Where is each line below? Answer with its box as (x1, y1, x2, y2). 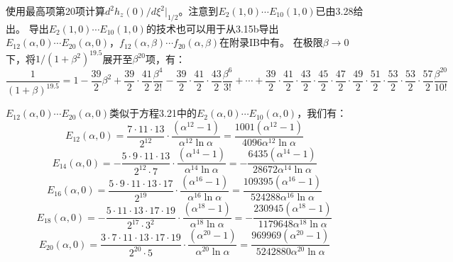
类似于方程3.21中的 (109, 106, 197, 120)
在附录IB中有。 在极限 (219, 35, 323, 50)
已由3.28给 (315, 4, 364, 18)
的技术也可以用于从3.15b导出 (146, 21, 279, 35)
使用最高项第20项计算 (6, 4, 105, 18)
